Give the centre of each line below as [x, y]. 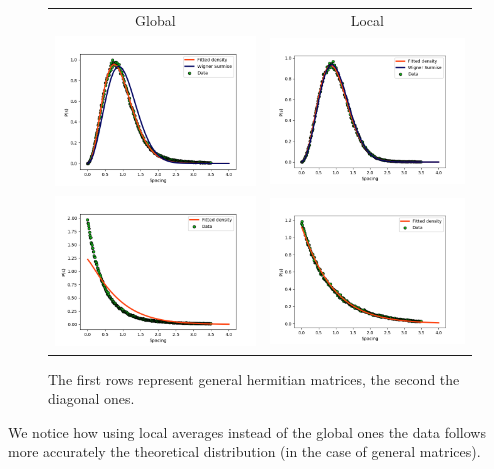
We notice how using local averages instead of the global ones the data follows [247, 431]
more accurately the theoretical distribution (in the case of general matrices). [244, 451]
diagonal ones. [91, 398]
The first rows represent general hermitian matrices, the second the [254, 378]
